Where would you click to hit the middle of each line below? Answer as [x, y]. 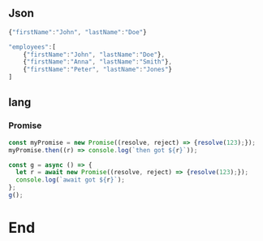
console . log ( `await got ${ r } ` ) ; [71, 180]
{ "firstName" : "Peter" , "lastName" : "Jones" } [98, 70]
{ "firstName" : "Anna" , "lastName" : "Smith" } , [98, 62]
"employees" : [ [32, 47]
